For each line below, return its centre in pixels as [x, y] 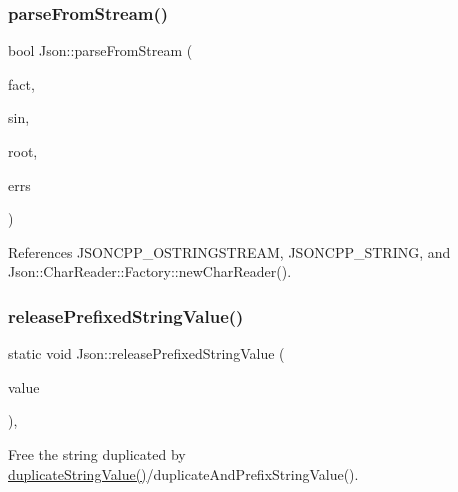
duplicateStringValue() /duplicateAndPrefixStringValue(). [183, 473]
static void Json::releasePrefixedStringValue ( [146, 353]
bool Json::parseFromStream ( [100, 50]
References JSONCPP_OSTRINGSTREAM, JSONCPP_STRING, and [229, 251]
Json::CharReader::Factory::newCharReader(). [150, 271]
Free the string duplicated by [97, 453]
